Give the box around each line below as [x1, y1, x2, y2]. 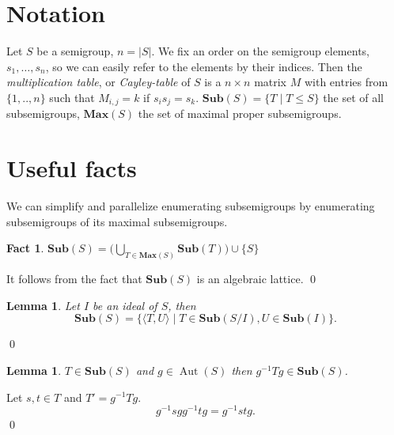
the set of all [323, 89, 384, 105]
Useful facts [6, 152, 137, 184]
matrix [254, 74, 287, 90]
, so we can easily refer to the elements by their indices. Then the [45, 58, 362, 74]
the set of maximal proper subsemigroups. [138, 105, 342, 122]
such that [49, 89, 95, 105]
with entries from [304, 74, 388, 90]
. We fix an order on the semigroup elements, [151, 43, 369, 59]
